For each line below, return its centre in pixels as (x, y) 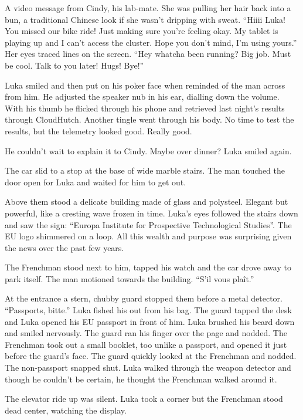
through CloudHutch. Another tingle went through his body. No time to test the (149, 119)
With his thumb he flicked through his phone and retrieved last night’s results (145, 108)
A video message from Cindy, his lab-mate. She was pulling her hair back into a (148, 8)
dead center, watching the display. (66, 410)
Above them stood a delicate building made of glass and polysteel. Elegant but (147, 201)
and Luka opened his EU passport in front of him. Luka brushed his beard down (150, 321)
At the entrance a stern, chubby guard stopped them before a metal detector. (144, 298)
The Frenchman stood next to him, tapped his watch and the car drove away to (148, 267)
